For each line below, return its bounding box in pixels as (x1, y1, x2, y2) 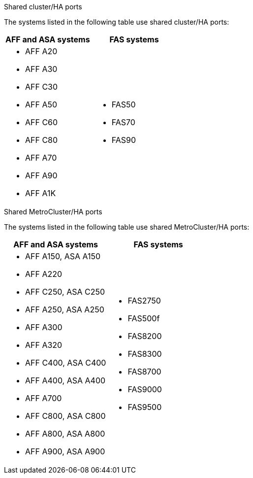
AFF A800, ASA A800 (25, 429, 105, 439)
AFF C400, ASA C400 (25, 358, 106, 368)
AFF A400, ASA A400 (25, 376, 106, 385)
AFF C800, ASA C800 (25, 411, 106, 421)
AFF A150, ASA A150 (25, 251, 101, 261)
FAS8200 (127, 331, 162, 341)
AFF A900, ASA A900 (25, 446, 105, 456)
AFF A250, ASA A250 (25, 305, 104, 314)
